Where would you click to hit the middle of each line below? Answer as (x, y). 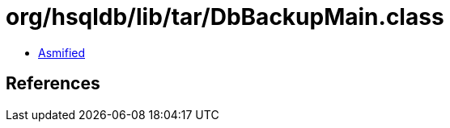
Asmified (62, 52)
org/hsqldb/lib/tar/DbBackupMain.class (225, 17)
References (53, 84)
